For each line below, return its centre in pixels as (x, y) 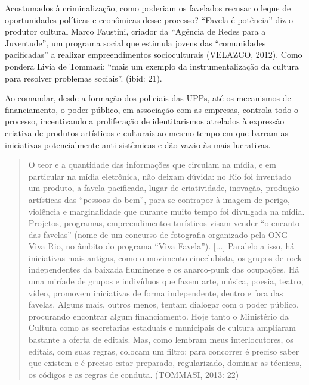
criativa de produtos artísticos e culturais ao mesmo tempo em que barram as (147, 132)
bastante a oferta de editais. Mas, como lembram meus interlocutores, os (161, 339)
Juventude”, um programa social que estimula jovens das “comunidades (135, 43)
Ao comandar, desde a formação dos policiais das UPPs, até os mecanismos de (148, 98)
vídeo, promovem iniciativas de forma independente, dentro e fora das (156, 292)
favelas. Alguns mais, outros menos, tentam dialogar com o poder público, (163, 304)
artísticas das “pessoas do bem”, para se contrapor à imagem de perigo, (159, 199)
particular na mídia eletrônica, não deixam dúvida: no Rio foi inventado (160, 176)
